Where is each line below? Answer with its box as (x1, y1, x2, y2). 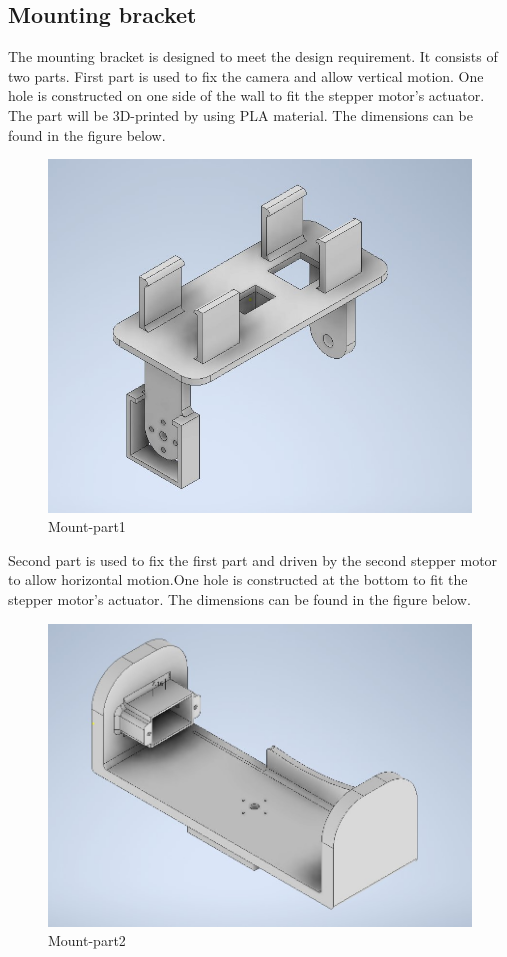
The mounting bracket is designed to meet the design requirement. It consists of (8, 46, 498, 67)
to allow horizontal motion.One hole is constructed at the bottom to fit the (8, 569, 468, 590)
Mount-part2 (48, 930, 126, 951)
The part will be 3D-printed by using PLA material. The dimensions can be (8, 104, 473, 125)
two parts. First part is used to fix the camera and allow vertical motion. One (8, 65, 484, 86)
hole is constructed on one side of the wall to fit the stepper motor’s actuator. (8, 85, 485, 106)
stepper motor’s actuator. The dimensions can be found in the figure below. (8, 589, 471, 610)
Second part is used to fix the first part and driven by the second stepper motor (8, 549, 498, 570)
